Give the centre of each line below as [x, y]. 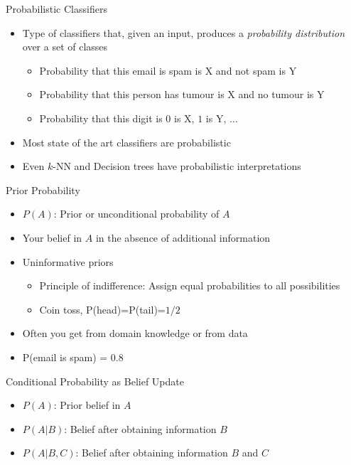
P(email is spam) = [65, 357]
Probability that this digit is [101, 118]
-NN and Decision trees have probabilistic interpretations [177, 166]
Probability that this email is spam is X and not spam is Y [168, 70]
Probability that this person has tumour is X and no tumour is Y [182, 94]
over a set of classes [65, 47]
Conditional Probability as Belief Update [95, 381]
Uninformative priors [68, 261]
